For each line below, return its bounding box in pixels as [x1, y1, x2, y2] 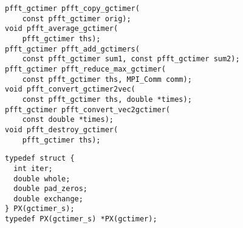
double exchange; [13, 194, 83, 203]
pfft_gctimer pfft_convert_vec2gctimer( [5, 105, 171, 114]
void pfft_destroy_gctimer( [5, 125, 118, 134]
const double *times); [22, 115, 114, 124]
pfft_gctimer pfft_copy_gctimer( [5, 4, 140, 13]
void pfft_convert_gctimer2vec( [5, 85, 135, 94]
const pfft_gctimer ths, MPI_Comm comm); [22, 75, 192, 84]
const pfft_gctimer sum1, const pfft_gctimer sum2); [22, 55, 240, 64]
